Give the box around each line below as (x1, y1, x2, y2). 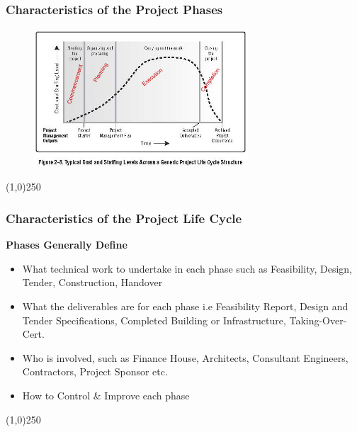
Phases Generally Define (6, 237, 127, 252)
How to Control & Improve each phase (22, 387, 190, 402)
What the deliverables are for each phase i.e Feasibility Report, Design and (22, 298, 348, 313)
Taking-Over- (289, 312, 347, 327)
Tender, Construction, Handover (22, 275, 163, 290)
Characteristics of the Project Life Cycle (6, 209, 242, 227)
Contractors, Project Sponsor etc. (22, 364, 168, 379)
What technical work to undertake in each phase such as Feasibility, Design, (22, 261, 352, 275)
